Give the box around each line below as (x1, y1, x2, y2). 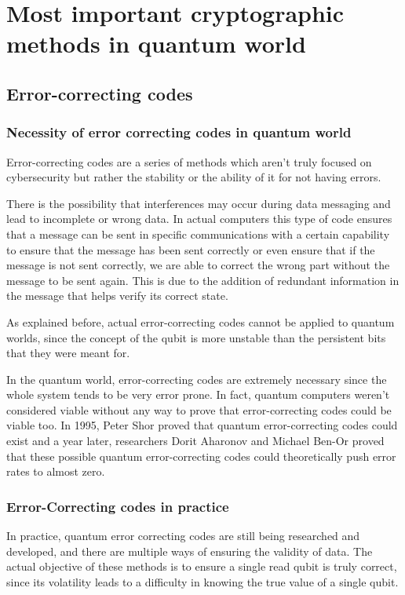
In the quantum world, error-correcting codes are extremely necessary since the (6, 371, 387, 387)
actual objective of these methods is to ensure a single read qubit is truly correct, (6, 558, 397, 575)
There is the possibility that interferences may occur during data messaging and (6, 195, 391, 211)
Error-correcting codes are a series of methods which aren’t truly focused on (6, 153, 372, 170)
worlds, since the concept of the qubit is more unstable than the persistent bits (6, 329, 386, 345)
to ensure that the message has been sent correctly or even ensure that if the (6, 241, 375, 257)
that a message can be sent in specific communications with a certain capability (6, 225, 390, 242)
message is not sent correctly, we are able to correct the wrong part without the (6, 257, 390, 273)
